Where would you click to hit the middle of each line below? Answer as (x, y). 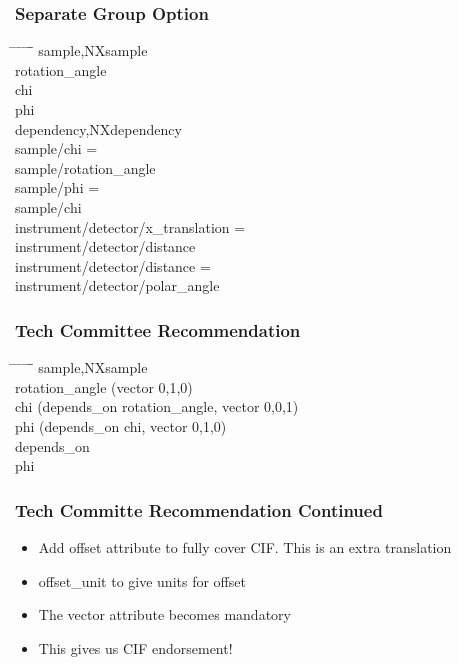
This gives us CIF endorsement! (135, 647)
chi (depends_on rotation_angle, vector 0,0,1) (157, 406)
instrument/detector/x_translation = (130, 226)
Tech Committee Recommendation (158, 329)
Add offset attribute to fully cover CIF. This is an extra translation (245, 546)
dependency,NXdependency (98, 128)
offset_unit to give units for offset (142, 580)
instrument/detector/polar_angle (117, 285)
